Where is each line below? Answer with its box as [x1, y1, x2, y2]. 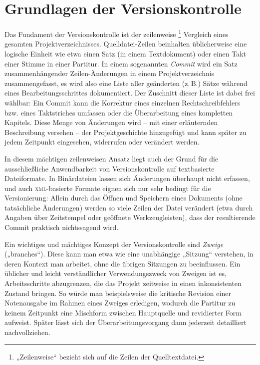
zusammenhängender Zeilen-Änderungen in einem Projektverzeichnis [4, 68, 215, 78]
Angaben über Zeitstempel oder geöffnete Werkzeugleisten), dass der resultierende [4, 212, 256, 222]
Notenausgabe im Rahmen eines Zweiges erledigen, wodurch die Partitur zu [4, 297, 236, 308]
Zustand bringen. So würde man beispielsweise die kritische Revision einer [4, 287, 231, 298]
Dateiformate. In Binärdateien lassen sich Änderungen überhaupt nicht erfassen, [4, 173, 250, 183]
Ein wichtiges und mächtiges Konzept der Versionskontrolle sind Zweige [4, 238, 224, 249]
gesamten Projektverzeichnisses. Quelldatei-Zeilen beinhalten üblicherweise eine [4, 38, 247, 49]
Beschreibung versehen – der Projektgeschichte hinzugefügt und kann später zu [4, 126, 247, 137]
